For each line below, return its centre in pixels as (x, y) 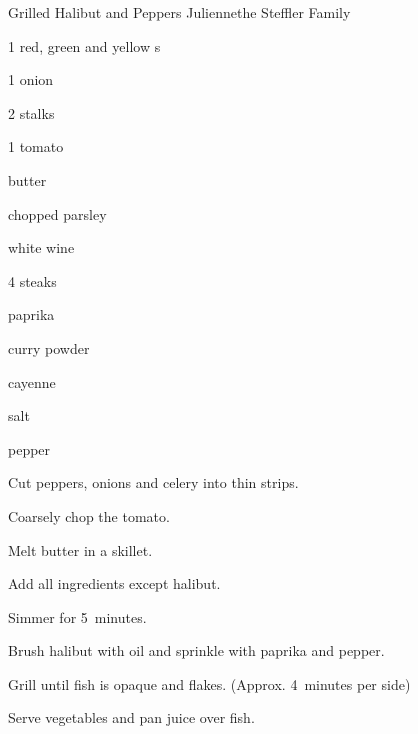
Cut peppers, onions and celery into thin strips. (153, 482)
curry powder (49, 347)
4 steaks (32, 280)
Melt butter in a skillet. (80, 549)
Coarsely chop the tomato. (89, 515)
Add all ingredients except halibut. (114, 583)
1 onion (31, 79)
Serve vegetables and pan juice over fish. (131, 717)
